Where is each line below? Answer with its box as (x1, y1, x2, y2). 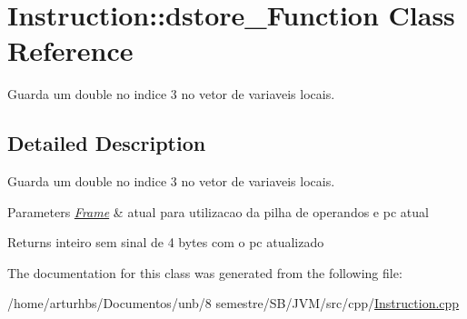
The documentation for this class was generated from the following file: (7, 263, 402, 282)
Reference (7, 32, 134, 69)
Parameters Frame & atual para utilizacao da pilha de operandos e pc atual (7, 202, 429, 221)
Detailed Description (7, 129, 206, 157)
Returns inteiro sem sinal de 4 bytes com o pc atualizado (7, 233, 324, 252)
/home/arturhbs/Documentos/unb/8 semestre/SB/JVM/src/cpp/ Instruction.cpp (7, 294, 460, 313)
